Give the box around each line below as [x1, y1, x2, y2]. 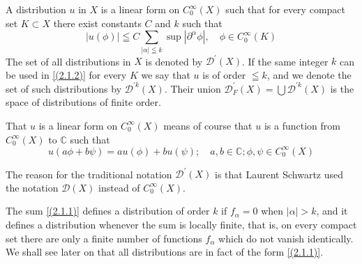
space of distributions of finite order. [6, 95, 161, 109]
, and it [316, 203, 348, 218]
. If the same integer [242, 54, 329, 68]
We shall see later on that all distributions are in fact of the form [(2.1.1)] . [6, 244, 324, 259]
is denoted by [145, 54, 203, 68]
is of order [202, 67, 246, 81]
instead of [98, 180, 140, 194]
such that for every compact [225, 2, 345, 16]
